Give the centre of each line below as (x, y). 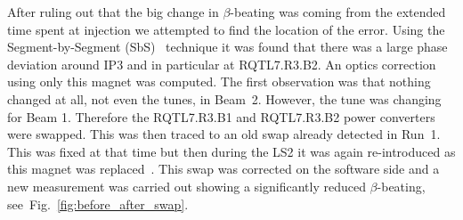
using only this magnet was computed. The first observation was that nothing (219, 81)
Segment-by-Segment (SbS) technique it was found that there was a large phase (227, 47)
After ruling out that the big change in (113, 12)
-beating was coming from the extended (338, 12)
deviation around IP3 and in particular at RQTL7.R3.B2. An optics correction (222, 64)
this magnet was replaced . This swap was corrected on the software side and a (223, 169)
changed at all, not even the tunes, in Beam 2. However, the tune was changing (224, 98)
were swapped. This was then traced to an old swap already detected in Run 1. (224, 134)
